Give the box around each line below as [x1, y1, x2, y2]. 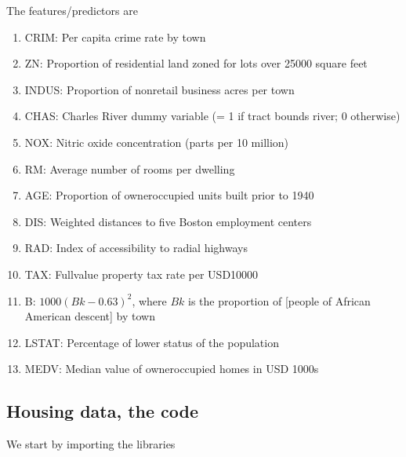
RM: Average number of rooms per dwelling [24, 160, 235, 177]
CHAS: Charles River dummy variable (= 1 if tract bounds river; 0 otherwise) [24, 108, 401, 124]
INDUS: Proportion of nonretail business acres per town [24, 81, 295, 97]
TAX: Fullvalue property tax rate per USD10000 [24, 265, 259, 282]
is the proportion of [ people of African [188, 292, 371, 309]
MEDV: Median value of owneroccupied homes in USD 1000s [24, 360, 319, 377]
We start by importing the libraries [6, 436, 176, 452]
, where [132, 292, 167, 309]
